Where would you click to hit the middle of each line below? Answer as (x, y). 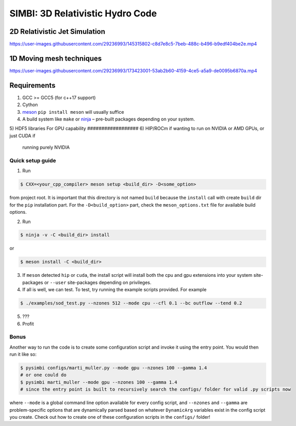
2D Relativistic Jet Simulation (57, 32)
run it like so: (23, 354)
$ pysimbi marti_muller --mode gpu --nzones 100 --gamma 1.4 (99, 382)
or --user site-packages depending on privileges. (98, 282)
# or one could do (43, 375)
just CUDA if (23, 135)
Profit (28, 323)
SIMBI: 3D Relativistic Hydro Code (83, 13)
